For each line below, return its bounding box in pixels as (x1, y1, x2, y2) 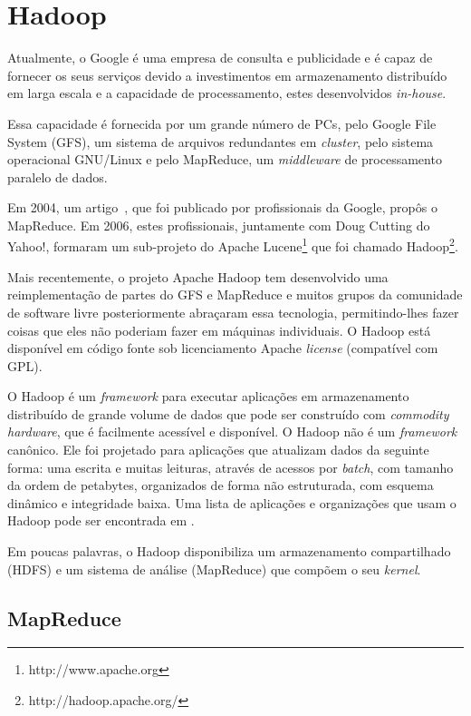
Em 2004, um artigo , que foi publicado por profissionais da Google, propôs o (7, 198, 437, 217)
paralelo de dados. (7, 167, 108, 186)
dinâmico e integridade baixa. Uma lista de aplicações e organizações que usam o (7, 493, 457, 512)
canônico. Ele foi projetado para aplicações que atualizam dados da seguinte (7, 440, 429, 459)
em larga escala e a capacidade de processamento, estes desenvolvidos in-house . (7, 83, 447, 103)
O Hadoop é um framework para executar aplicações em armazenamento (7, 387, 409, 406)
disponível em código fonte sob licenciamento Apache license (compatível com (7, 338, 438, 358)
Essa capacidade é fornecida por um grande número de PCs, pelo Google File (7, 113, 437, 132)
